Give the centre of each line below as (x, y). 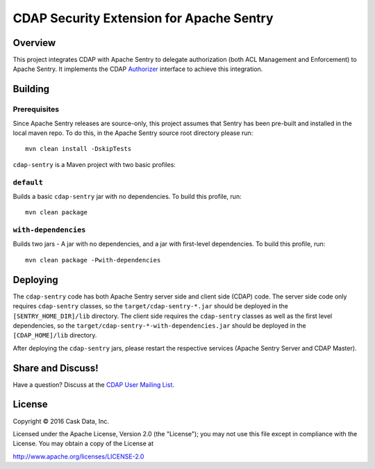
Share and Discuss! (56, 368)
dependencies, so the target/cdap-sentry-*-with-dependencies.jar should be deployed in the (159, 325)
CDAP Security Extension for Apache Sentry (143, 18)
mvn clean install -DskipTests (78, 149)
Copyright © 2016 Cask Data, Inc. (61, 421)
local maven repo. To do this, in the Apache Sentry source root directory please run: (133, 133)
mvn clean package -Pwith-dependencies (93, 260)
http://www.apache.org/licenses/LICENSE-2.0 (78, 456)
